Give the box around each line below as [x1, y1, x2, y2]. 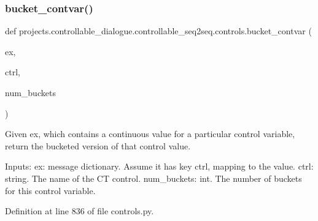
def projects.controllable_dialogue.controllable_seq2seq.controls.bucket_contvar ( [5, 24, 312, 37]
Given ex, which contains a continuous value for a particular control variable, [5, 127, 295, 140]
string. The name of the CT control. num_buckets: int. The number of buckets [5, 171, 302, 184]
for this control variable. [5, 184, 96, 197]
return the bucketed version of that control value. [5, 139, 191, 152]
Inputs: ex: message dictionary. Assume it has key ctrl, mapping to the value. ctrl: [5, 160, 314, 173]
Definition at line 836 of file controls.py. [5, 204, 154, 217]
